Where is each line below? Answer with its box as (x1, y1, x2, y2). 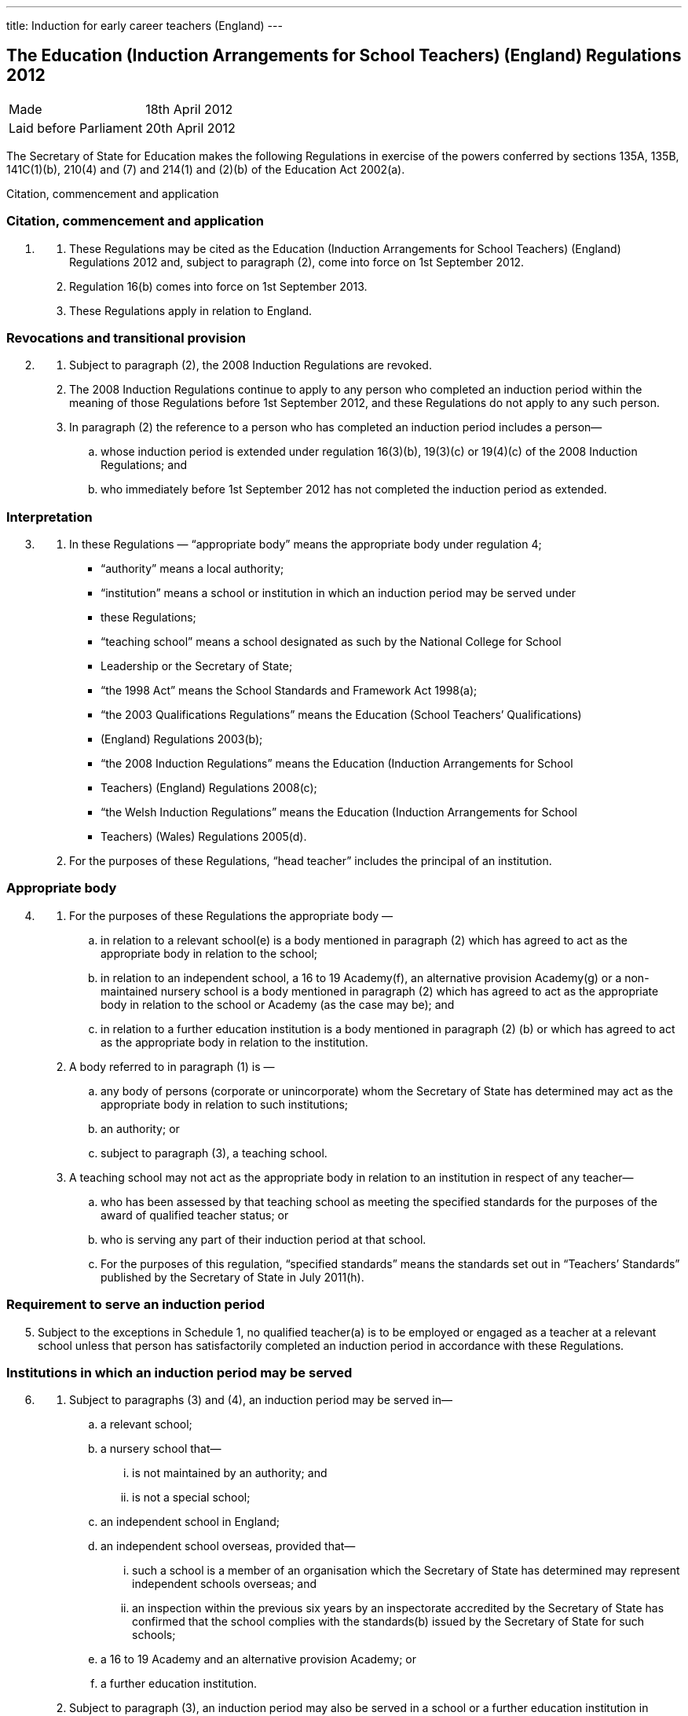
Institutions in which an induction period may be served (6, 1364, 353, 1380)
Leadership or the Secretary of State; (101, 659, 293, 673)
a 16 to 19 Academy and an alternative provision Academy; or (101, 1652, 417, 1666)
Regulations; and (101, 458, 187, 472)
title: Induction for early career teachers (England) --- (6, 19, 283, 32)
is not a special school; (132, 1490, 251, 1505)
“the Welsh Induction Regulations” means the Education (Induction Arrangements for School (101, 805, 577, 819)
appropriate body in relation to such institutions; (101, 1097, 349, 1111)
